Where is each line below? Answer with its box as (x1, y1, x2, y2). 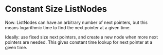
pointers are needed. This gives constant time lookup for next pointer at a (5, 39, 152, 45)
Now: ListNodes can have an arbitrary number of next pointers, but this (5, 19, 148, 25)
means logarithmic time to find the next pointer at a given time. (5, 24, 131, 30)
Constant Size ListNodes (5, 3, 107, 15)
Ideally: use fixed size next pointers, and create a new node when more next (5, 34, 158, 40)
